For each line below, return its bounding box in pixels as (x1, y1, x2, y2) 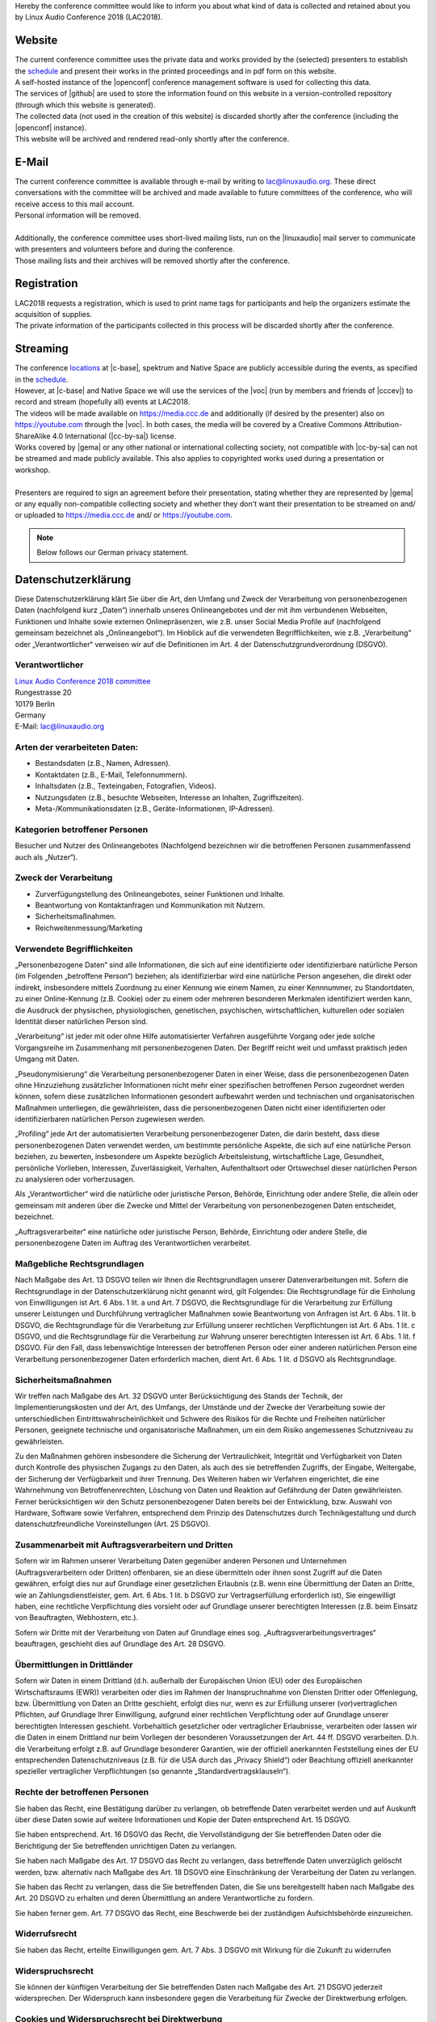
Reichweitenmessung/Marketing (35, 923, 143, 933)
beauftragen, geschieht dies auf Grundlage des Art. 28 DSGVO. (15, 1639, 226, 1649)
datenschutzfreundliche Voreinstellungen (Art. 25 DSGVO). (15, 1519, 211, 1529)
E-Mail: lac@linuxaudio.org (15, 721, 105, 731)
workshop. (15, 465, 51, 475)
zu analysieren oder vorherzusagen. (15, 1174, 136, 1184)
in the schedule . (15, 374, 69, 384)
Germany (15, 710, 46, 720)
